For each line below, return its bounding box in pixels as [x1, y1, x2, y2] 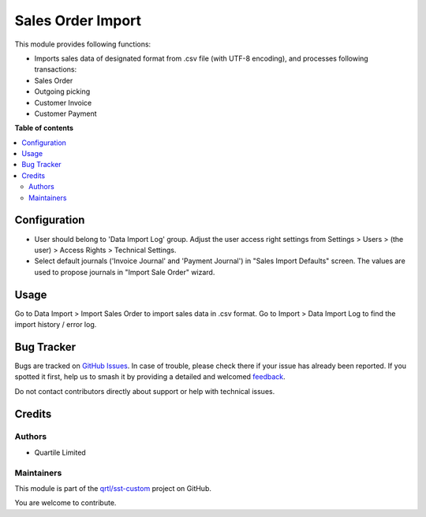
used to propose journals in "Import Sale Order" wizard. [34, 267, 215, 277]
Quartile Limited [34, 448, 86, 457]
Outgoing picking [34, 87, 91, 96]
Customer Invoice [34, 98, 92, 107]
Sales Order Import [14, 12, 142, 29]
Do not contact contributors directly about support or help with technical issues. [14, 386, 275, 396]
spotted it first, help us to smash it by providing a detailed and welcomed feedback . [14, 372, 286, 381]
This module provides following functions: [14, 39, 151, 49]
